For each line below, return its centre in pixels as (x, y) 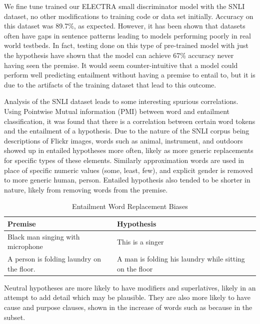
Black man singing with (44, 236)
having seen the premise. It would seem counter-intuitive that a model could (121, 65)
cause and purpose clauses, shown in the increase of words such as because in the (128, 307)
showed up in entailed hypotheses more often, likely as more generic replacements (129, 150)
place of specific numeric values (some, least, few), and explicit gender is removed (128, 170)
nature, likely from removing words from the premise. (86, 189)
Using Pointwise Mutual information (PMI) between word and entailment (117, 111)
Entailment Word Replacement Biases (130, 206)
